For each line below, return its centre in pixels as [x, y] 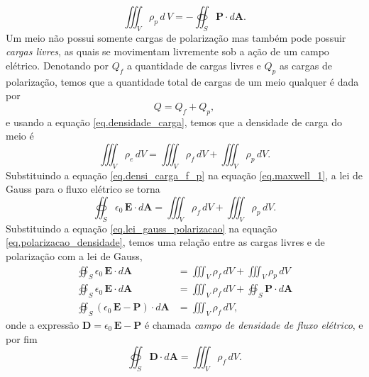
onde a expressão [43, 325]
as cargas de [305, 65]
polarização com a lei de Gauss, [74, 255]
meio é [20, 136]
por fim [22, 338]
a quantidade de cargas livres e [194, 65]
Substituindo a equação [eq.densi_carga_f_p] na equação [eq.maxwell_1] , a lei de [184, 175]
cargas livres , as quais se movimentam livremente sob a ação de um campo [167, 51]
